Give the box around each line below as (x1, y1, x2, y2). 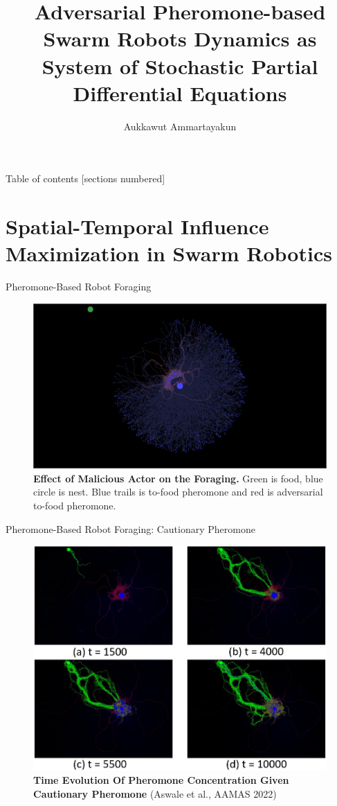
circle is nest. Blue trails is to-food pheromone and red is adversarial (33, 484, 323, 499)
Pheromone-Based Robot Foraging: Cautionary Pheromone (6, 521, 255, 536)
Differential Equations (73, 78, 287, 107)
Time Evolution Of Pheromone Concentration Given (33, 773, 289, 787)
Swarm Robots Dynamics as (43, 24, 317, 53)
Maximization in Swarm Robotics (6, 239, 332, 268)
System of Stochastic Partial (42, 51, 318, 80)
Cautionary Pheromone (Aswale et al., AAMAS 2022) (33, 787, 277, 801)
